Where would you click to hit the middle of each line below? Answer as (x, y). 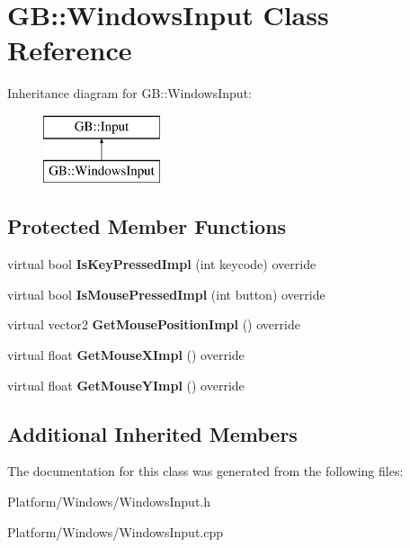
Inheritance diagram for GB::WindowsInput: (129, 93)
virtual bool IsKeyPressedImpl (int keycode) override (162, 264)
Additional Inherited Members (152, 433)
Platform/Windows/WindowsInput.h (109, 502)
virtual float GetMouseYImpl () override (126, 385)
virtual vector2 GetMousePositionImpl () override (154, 324)
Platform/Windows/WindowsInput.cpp (116, 531)
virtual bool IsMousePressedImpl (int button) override (166, 294)
